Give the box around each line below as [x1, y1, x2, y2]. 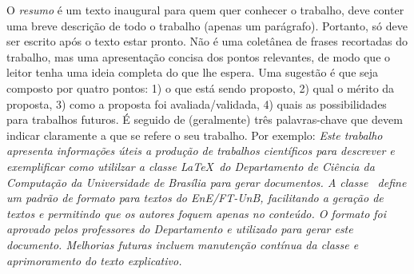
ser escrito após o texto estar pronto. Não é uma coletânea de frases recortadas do [6, 33, 408, 50]
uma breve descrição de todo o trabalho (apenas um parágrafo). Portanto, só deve [6, 17, 408, 34]
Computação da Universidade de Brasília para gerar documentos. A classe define [6, 173, 407, 190]
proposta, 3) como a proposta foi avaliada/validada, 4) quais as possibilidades [6, 95, 387, 112]
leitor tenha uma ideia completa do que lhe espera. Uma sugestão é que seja [6, 64, 379, 81]
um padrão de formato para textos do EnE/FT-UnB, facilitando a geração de [6, 189, 384, 206]
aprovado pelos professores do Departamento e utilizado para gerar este [6, 220, 353, 237]
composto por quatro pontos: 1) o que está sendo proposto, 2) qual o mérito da [6, 79, 395, 96]
